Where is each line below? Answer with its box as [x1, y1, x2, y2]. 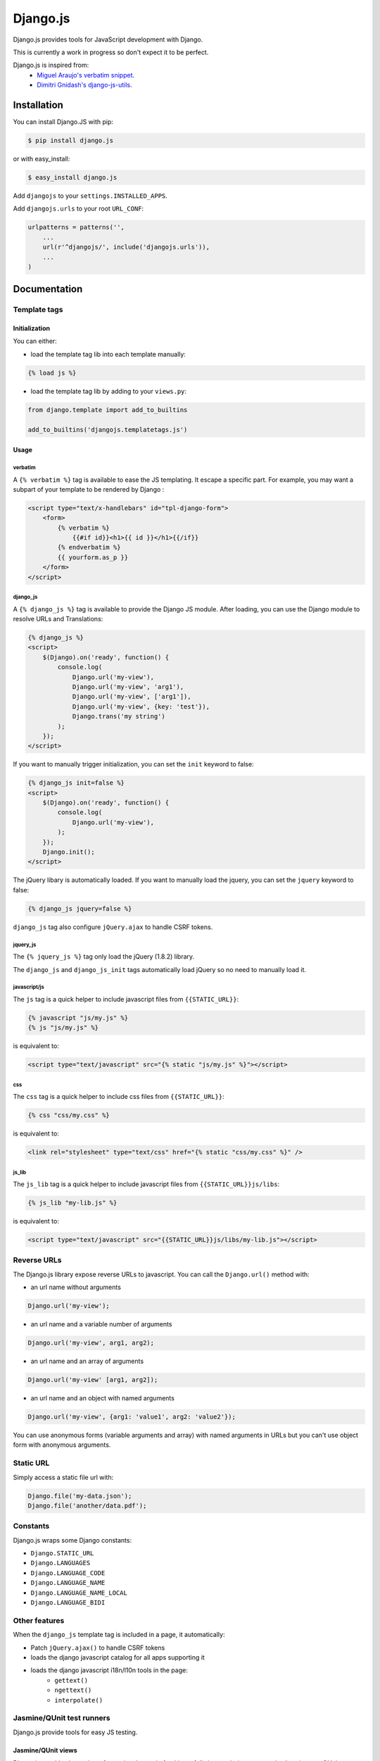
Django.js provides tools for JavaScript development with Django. [13, 35, 203, 44]
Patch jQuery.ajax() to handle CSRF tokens [30, 1643, 165, 1652]
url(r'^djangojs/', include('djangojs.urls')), [42, 243, 210, 251]
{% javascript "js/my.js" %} [27, 1014, 129, 1021]
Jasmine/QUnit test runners [13, 1713, 110, 1723]
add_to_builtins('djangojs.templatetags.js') [27, 425, 188, 433]
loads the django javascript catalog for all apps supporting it [30, 1653, 205, 1662]
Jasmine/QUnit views [13, 1746, 77, 1754]
